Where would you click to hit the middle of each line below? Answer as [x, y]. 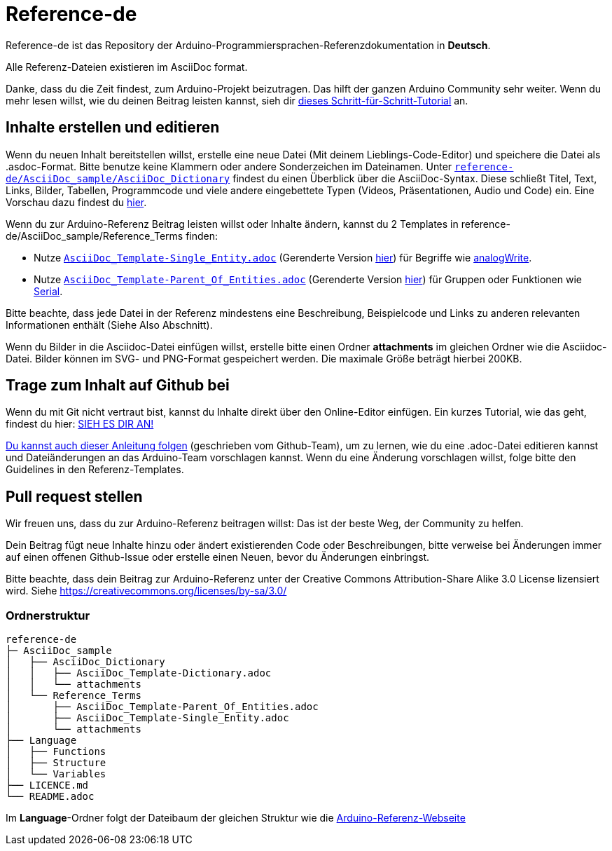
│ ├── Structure [56, 763]
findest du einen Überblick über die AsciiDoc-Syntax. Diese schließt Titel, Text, [415, 178]
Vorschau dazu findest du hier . [76, 202]
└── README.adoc [50, 797]
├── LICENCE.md [47, 785]
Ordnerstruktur [48, 615]
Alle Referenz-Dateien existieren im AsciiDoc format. [127, 67]
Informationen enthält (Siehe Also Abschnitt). [109, 325]
